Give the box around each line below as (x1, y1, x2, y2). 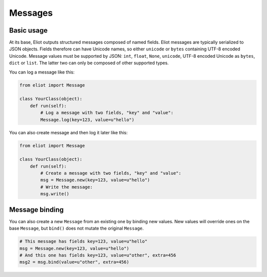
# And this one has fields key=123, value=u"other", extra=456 (19, 252, 177, 258)
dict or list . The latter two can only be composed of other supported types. (9, 60, 169, 66)
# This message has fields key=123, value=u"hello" (19, 238, 148, 244)
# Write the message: (40, 184, 93, 190)
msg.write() (40, 191, 69, 197)
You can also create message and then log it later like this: (9, 129, 128, 135)
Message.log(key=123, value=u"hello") (40, 117, 134, 122)
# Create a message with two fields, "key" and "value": (40, 170, 181, 176)
